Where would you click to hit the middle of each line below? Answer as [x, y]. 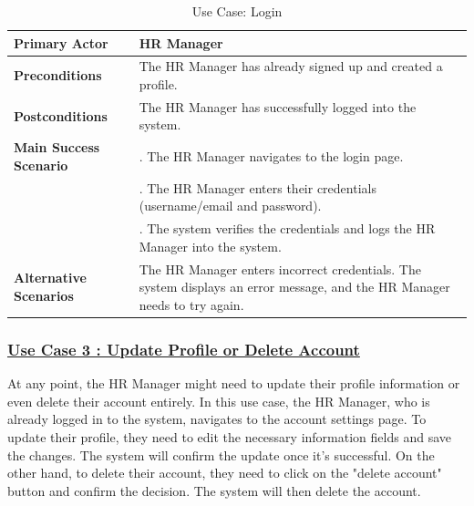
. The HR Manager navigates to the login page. [271, 156]
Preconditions [58, 75]
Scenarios [44, 296]
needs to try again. [191, 304]
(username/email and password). [230, 206]
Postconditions [61, 115]
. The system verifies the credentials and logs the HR [287, 228]
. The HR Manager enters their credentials [258, 187]
